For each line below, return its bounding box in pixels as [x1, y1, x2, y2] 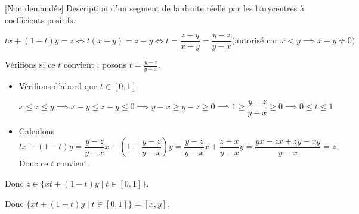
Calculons [18, 124, 54, 137]
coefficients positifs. [5, 13, 76, 26]
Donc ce [18, 157, 48, 169]
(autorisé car [231, 36, 278, 45]
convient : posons [63, 58, 127, 71]
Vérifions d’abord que [18, 80, 98, 92]
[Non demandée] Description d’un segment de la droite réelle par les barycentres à [5, 2, 304, 14]
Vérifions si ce [5, 58, 55, 71]
